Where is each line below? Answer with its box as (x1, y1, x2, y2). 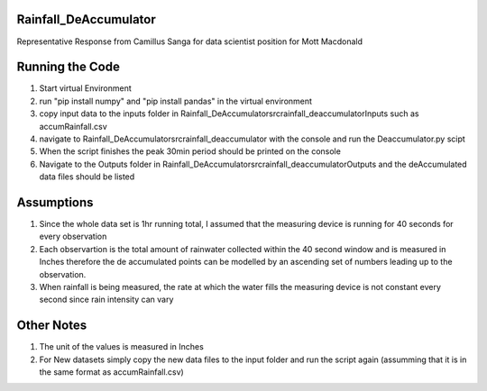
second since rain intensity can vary (39, 294, 174, 305)
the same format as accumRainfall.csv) (39, 367, 184, 377)
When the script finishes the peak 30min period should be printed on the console (39, 146, 342, 157)
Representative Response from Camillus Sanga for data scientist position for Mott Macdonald (16, 36, 363, 47)
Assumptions (16, 195, 94, 210)
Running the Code (16, 59, 121, 75)
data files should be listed (39, 171, 135, 182)
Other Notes (16, 318, 87, 333)
